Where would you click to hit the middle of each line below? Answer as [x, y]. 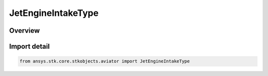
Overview [25, 31]
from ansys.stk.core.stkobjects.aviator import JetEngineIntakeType [105, 61]
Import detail [29, 46]
